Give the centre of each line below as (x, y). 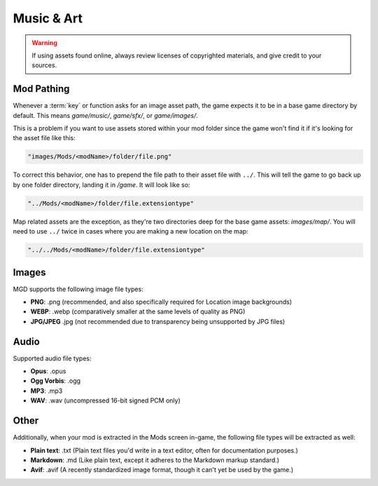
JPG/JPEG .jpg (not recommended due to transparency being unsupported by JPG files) (158, 321)
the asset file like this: (44, 138)
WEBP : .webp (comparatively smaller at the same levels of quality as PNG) (138, 311)
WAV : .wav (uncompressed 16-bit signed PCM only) (106, 400)
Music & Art (48, 18)
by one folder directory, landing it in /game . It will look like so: (101, 184)
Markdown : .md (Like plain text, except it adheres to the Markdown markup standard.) (155, 460)
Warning (44, 43)
